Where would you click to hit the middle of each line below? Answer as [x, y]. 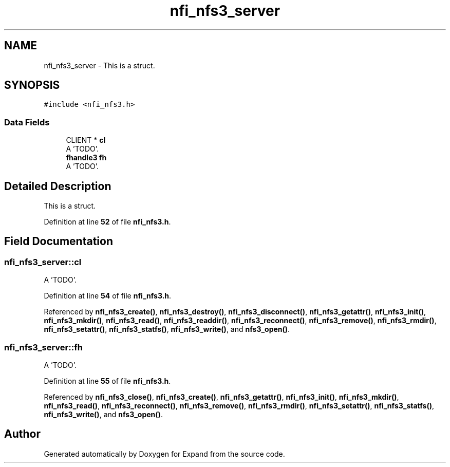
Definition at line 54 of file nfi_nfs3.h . [108, 296]
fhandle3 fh [86, 158]
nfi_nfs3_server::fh [43, 347]
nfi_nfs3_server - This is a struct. [99, 65]
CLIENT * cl [86, 140]
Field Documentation [59, 241]
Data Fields [27, 122]
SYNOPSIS [32, 85]
